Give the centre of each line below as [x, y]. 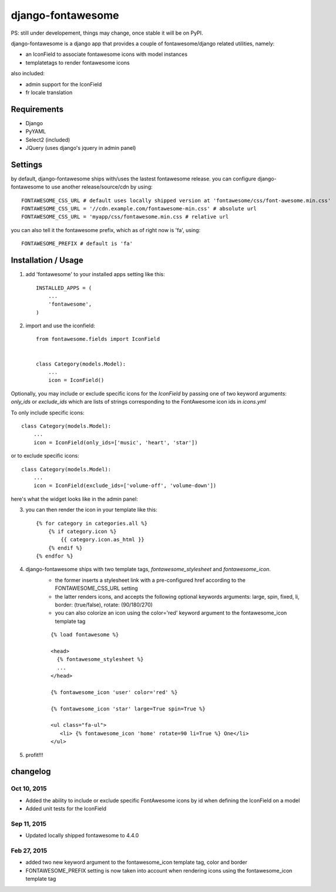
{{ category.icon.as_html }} [103, 540]
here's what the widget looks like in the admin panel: [74, 499]
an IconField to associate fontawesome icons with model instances [107, 54]
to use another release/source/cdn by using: [99, 187]
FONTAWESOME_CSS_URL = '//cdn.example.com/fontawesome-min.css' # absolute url [139, 209]
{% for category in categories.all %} [92, 523]
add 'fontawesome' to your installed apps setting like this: [95, 274]
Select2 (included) [48, 140]
